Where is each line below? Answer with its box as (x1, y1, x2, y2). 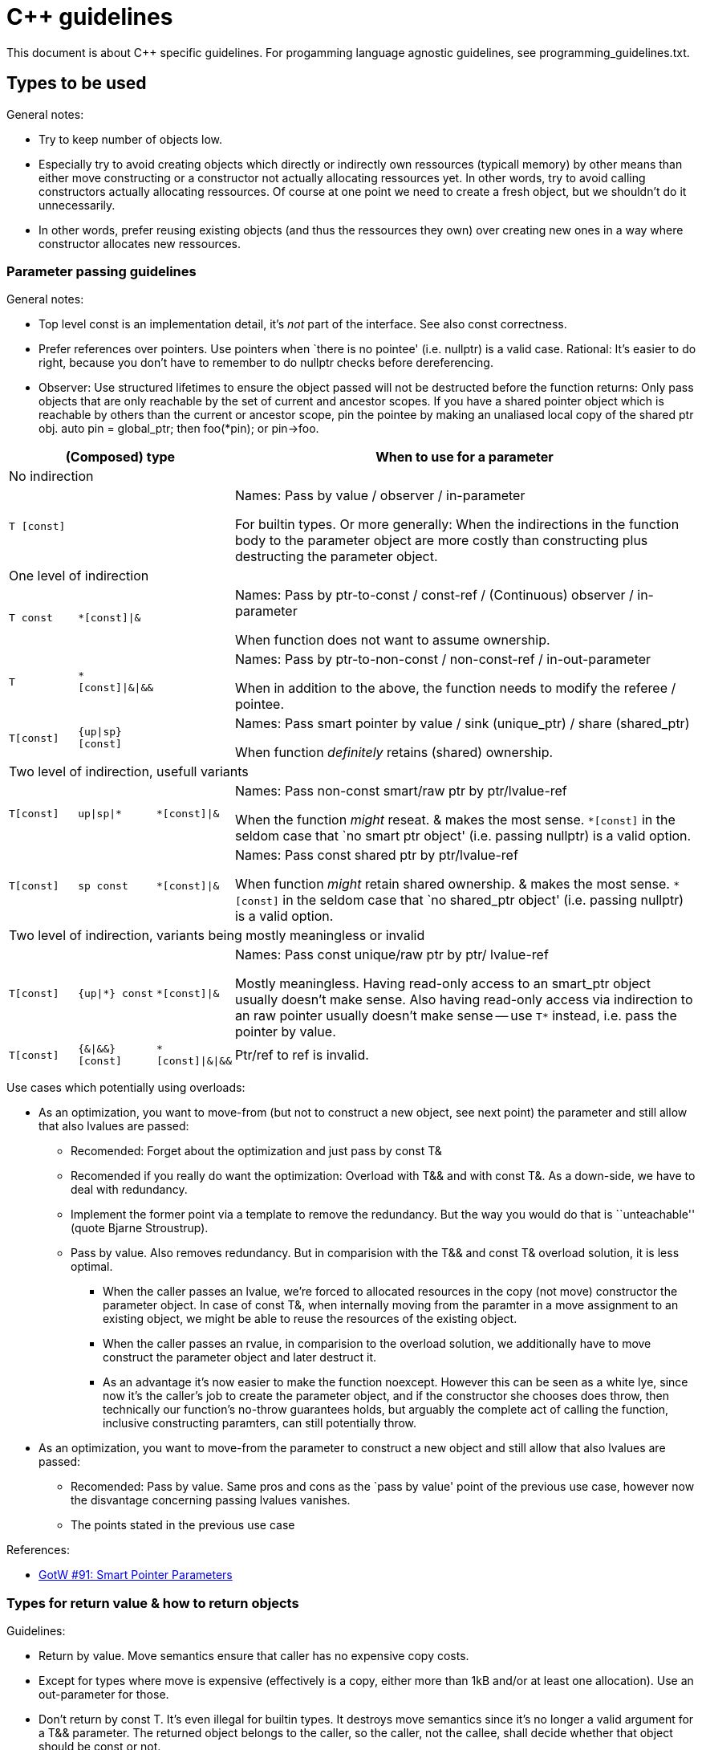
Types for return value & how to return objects (6, 1594, 299, 1611)
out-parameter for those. (39, 1687, 169, 1702)
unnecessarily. (39, 197, 116, 212)
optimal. (71, 1260, 113, 1274)
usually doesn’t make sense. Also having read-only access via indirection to (234, 991, 693, 1008)
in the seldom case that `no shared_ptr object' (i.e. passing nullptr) (282, 892, 684, 909)
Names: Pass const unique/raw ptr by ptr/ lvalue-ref (234, 946, 549, 963)
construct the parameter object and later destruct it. (103, 1350, 377, 1365)
